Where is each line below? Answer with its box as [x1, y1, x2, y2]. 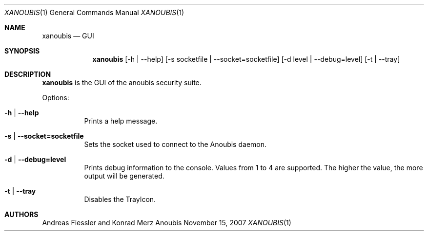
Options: [42, 93, 69, 102]
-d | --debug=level [4, 155, 66, 163]
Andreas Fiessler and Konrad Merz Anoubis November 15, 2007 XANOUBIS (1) [42, 218, 291, 227]
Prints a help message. [84, 117, 158, 125]
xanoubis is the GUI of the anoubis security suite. [42, 78, 202, 87]
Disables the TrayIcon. [84, 195, 156, 203]
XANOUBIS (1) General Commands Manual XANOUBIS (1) [4, 8, 184, 17]
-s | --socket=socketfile [4, 132, 84, 140]
